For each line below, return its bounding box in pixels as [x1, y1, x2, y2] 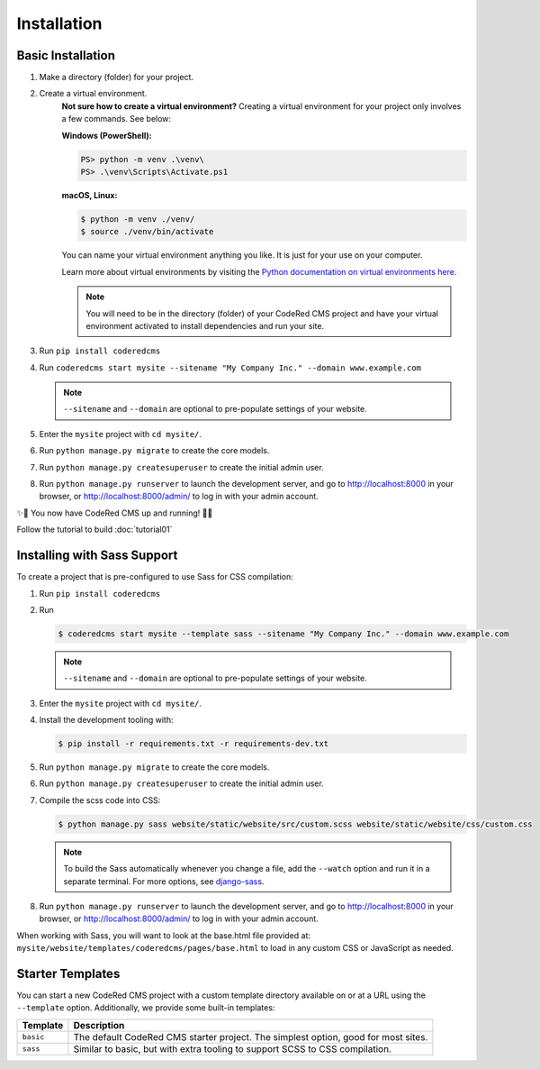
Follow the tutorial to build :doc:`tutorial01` [16, 524, 173, 535]
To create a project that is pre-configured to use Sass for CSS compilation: [16, 571, 294, 582]
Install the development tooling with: [39, 715, 174, 726]
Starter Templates [16, 965, 121, 982]
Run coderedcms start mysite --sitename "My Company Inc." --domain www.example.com [39, 361, 422, 373]
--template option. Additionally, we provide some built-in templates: [16, 1002, 275, 1013]
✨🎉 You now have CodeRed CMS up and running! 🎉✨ [16, 507, 213, 518]
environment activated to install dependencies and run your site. [85, 320, 324, 331]
